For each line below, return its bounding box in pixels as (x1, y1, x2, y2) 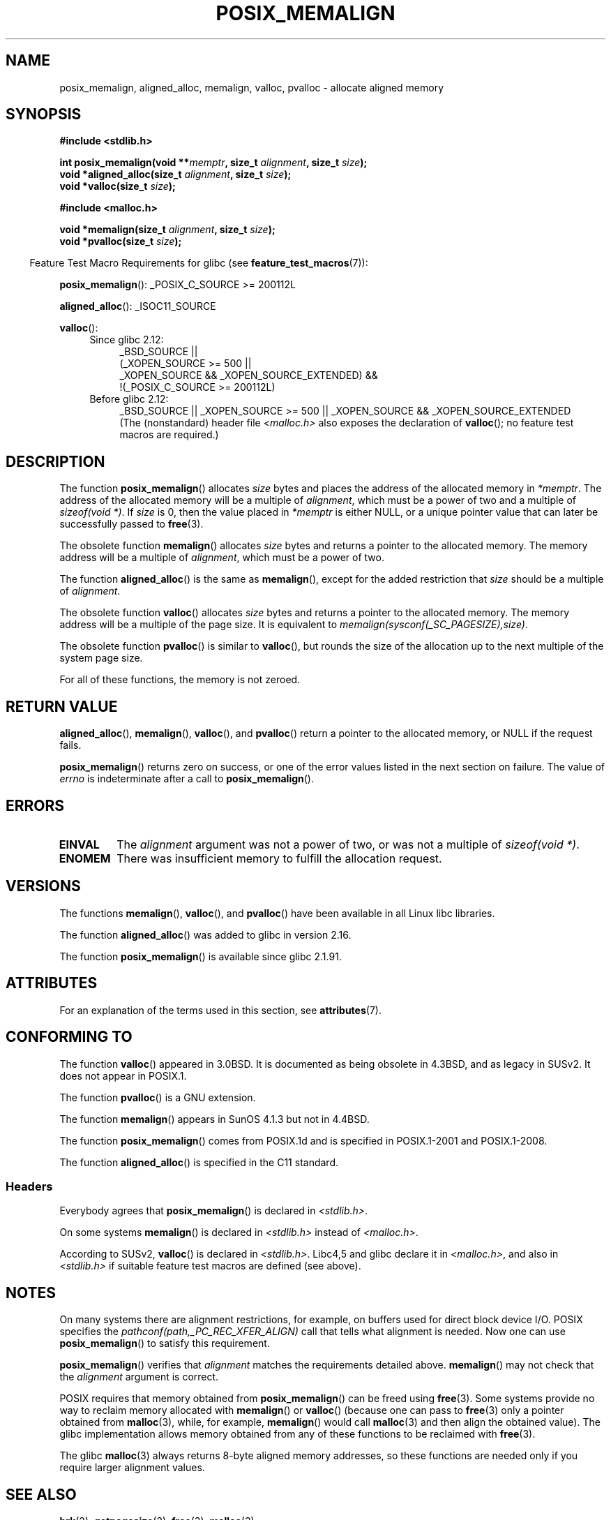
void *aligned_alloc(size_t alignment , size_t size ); (59, 168, 292, 181)
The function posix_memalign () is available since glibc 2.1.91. (59, 950, 342, 962)
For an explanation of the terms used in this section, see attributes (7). (59, 1004, 382, 1016)
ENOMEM (59, 851, 111, 865)
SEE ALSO (6, 1485, 77, 1503)
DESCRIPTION (6, 452, 105, 470)
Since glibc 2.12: (89, 334, 164, 346)
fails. (59, 739, 82, 752)
